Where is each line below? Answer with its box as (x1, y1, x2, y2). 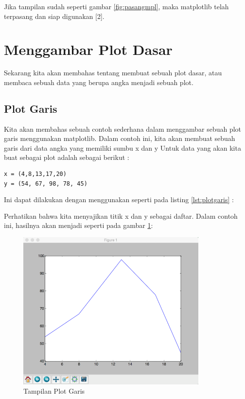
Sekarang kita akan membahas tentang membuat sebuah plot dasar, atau (4, 68, 222, 78)
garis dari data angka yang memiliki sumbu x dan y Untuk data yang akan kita (4, 142, 241, 153)
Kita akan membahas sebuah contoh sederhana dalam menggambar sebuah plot (4, 123, 242, 134)
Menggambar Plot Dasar (4, 39, 173, 59)
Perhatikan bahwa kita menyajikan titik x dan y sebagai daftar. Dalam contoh (4, 210, 238, 221)
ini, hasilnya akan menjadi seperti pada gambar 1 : (4, 220, 153, 230)
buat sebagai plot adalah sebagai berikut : (4, 152, 129, 162)
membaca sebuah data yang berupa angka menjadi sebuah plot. (4, 77, 193, 87)
